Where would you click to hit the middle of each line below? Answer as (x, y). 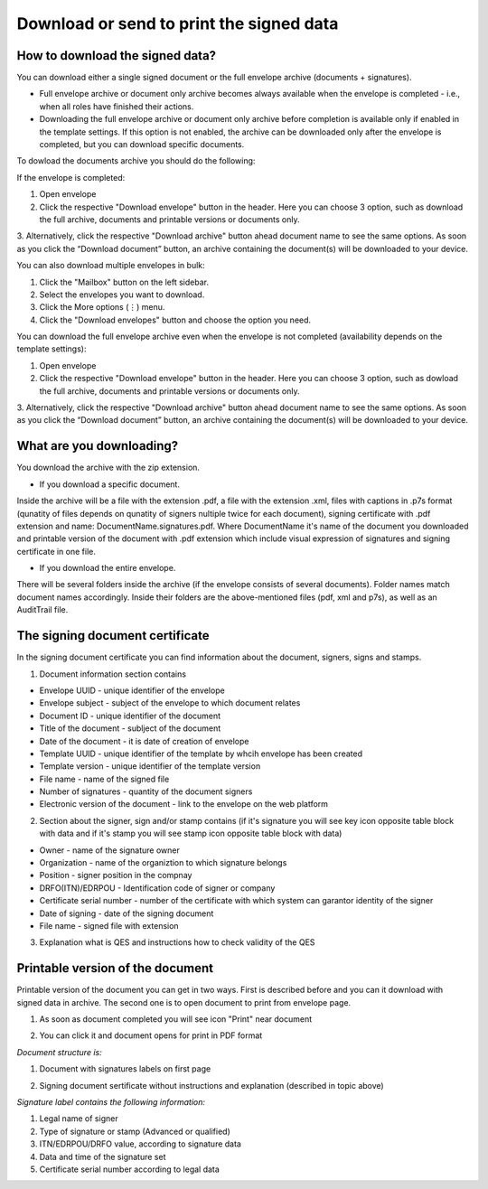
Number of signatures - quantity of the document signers (146, 791)
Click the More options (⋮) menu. (102, 307)
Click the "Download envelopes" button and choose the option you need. (175, 320)
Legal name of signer (79, 1119)
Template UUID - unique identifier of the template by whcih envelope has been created (201, 754)
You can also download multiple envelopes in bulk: (111, 266)
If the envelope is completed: (71, 177)
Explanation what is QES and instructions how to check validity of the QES (177, 942)
